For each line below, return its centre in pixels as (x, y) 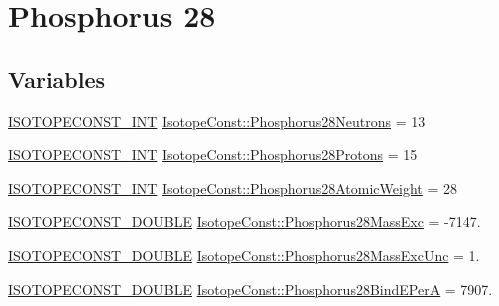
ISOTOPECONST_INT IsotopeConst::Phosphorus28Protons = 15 (213, 154)
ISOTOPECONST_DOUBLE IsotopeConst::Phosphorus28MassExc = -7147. (244, 221)
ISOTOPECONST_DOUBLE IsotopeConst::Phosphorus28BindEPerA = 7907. (250, 288)
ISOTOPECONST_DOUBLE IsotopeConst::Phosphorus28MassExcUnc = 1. (244, 254)
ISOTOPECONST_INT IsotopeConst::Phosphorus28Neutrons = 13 (217, 120)
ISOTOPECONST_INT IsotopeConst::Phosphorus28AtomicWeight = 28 (232, 187)
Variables (57, 78)
